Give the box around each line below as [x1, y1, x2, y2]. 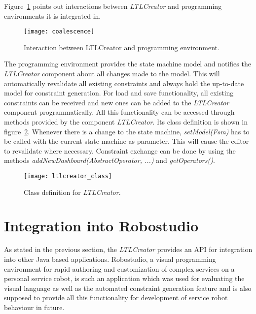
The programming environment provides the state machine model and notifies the [4, 59, 251, 69]
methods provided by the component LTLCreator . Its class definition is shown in [4, 117, 248, 126]
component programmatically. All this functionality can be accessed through [4, 107, 235, 117]
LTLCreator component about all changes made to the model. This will [4, 68, 220, 79]
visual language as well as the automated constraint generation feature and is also [4, 283, 252, 293]
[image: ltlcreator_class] [24, 172, 112, 180]
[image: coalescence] [24, 28, 95, 35]
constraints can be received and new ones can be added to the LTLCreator [4, 97, 229, 107]
